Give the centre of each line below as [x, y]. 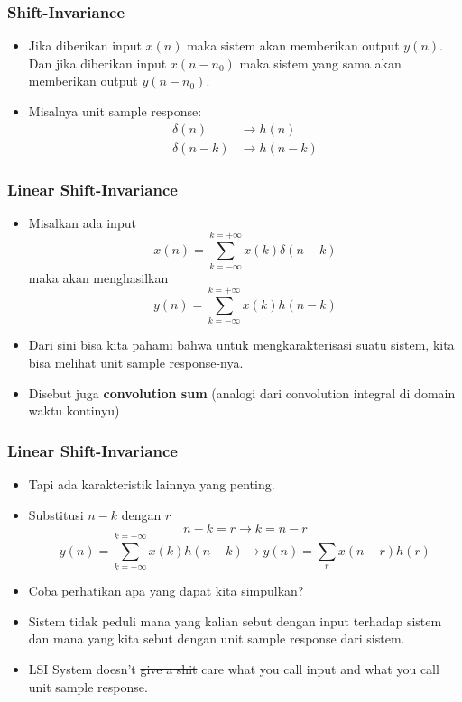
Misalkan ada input [82, 222]
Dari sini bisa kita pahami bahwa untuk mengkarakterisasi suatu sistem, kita [241, 345]
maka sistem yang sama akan [320, 63]
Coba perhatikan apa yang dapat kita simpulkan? [166, 591]
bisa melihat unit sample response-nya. [136, 362]
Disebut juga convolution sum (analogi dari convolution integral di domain [242, 392]
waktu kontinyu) [74, 410]
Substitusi [56, 514]
